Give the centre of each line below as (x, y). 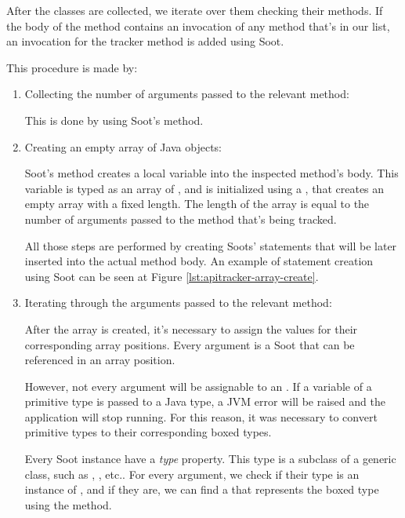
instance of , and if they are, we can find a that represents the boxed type (202, 489)
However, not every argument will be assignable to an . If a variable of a (198, 386)
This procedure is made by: (72, 67)
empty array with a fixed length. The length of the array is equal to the (197, 204)
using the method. (68, 504)
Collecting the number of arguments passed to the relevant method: (187, 94)
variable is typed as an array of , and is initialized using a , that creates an (204, 188)
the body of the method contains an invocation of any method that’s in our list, (198, 26)
